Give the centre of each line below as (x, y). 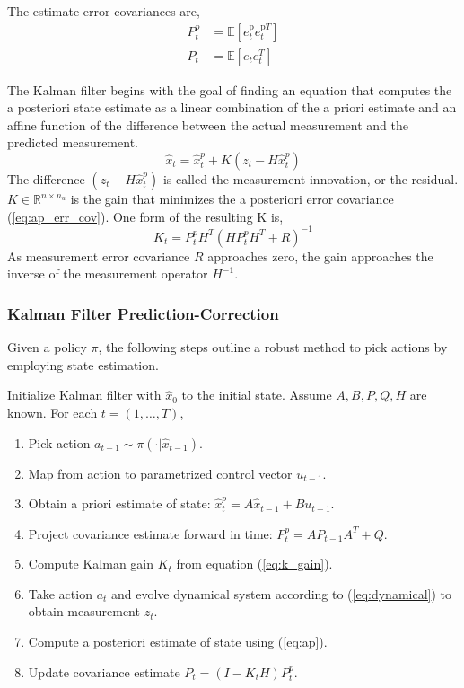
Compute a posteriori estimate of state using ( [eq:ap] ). (178, 642)
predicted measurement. (73, 142)
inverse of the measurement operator (108, 273)
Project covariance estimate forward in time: (150, 533)
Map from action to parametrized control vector (160, 473)
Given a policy (47, 347)
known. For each (53, 412)
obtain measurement (84, 611)
